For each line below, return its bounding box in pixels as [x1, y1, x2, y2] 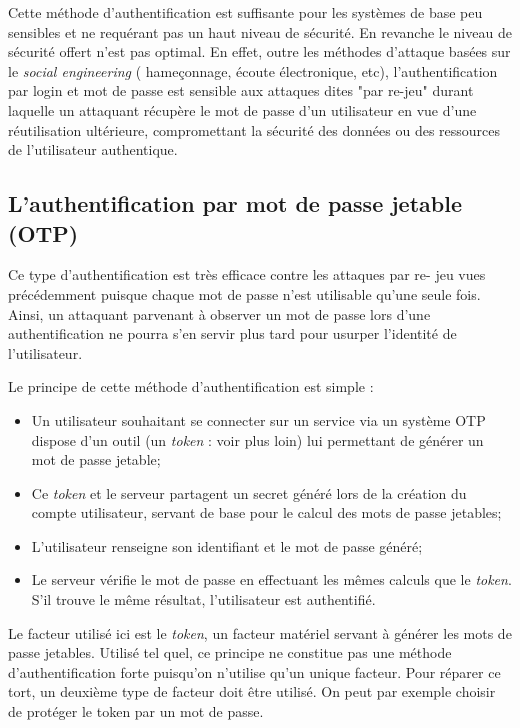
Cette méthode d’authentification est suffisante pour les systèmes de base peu [8, 2, 483, 22]
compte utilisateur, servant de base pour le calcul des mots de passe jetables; [31, 502, 502, 523]
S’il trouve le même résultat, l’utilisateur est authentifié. [31, 589, 376, 610]
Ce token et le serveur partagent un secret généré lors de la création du [31, 482, 467, 503]
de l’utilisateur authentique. [8, 139, 178, 160]
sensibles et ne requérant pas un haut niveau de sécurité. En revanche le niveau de [8, 21, 512, 42]
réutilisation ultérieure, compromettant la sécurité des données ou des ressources [8, 119, 501, 140]
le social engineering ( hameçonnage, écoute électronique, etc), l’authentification [8, 60, 498, 81]
